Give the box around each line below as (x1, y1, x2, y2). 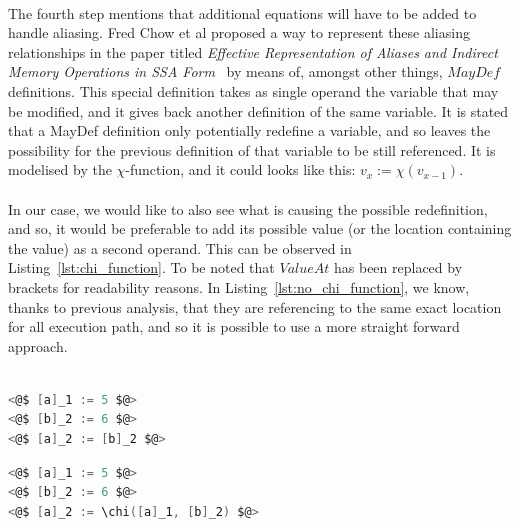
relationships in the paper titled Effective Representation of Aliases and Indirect (8, 41, 498, 62)
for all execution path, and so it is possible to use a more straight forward (8, 316, 460, 337)
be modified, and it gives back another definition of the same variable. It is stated (8, 100, 509, 121)
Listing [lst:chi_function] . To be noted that (8, 257, 275, 278)
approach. (8, 335, 68, 356)
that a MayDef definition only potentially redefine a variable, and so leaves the (8, 120, 491, 141)
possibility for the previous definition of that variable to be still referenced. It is (8, 139, 496, 160)
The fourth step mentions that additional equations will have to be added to (8, 2, 477, 23)
